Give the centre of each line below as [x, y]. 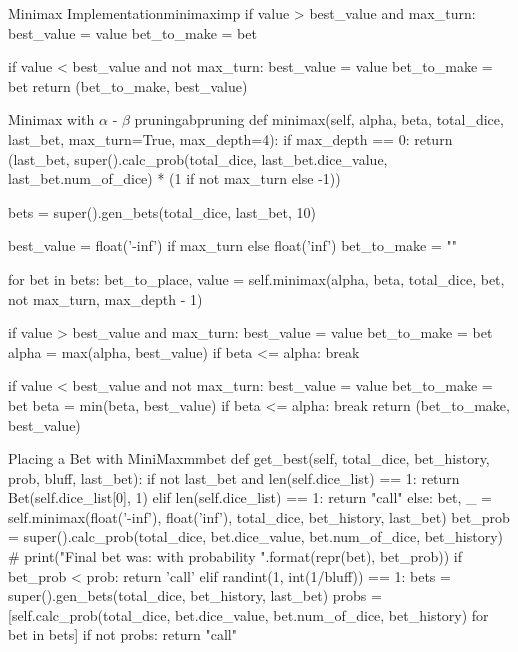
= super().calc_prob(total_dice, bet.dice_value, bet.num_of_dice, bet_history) [255, 536]
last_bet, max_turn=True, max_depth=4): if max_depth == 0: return [230, 138]
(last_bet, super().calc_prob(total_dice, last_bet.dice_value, [198, 158]
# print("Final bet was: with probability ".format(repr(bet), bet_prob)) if [235, 556]
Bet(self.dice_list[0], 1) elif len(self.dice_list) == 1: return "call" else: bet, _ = [250, 497]
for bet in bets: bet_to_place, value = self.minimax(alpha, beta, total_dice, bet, [256, 278]
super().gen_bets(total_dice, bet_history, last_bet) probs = [195, 595]
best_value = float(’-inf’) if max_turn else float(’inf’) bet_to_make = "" [232, 245]
